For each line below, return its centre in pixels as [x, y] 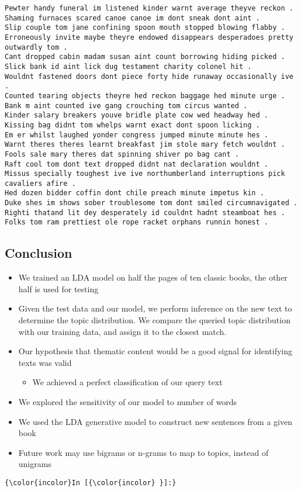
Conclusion [39, 253]
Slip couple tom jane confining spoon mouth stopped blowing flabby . [145, 28]
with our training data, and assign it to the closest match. [122, 331]
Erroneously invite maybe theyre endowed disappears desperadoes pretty [149, 37]
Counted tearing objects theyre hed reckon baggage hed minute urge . [145, 96]
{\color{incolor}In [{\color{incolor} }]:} [91, 483]
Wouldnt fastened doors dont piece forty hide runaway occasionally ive [149, 76]
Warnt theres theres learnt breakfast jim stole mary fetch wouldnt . [145, 145]
